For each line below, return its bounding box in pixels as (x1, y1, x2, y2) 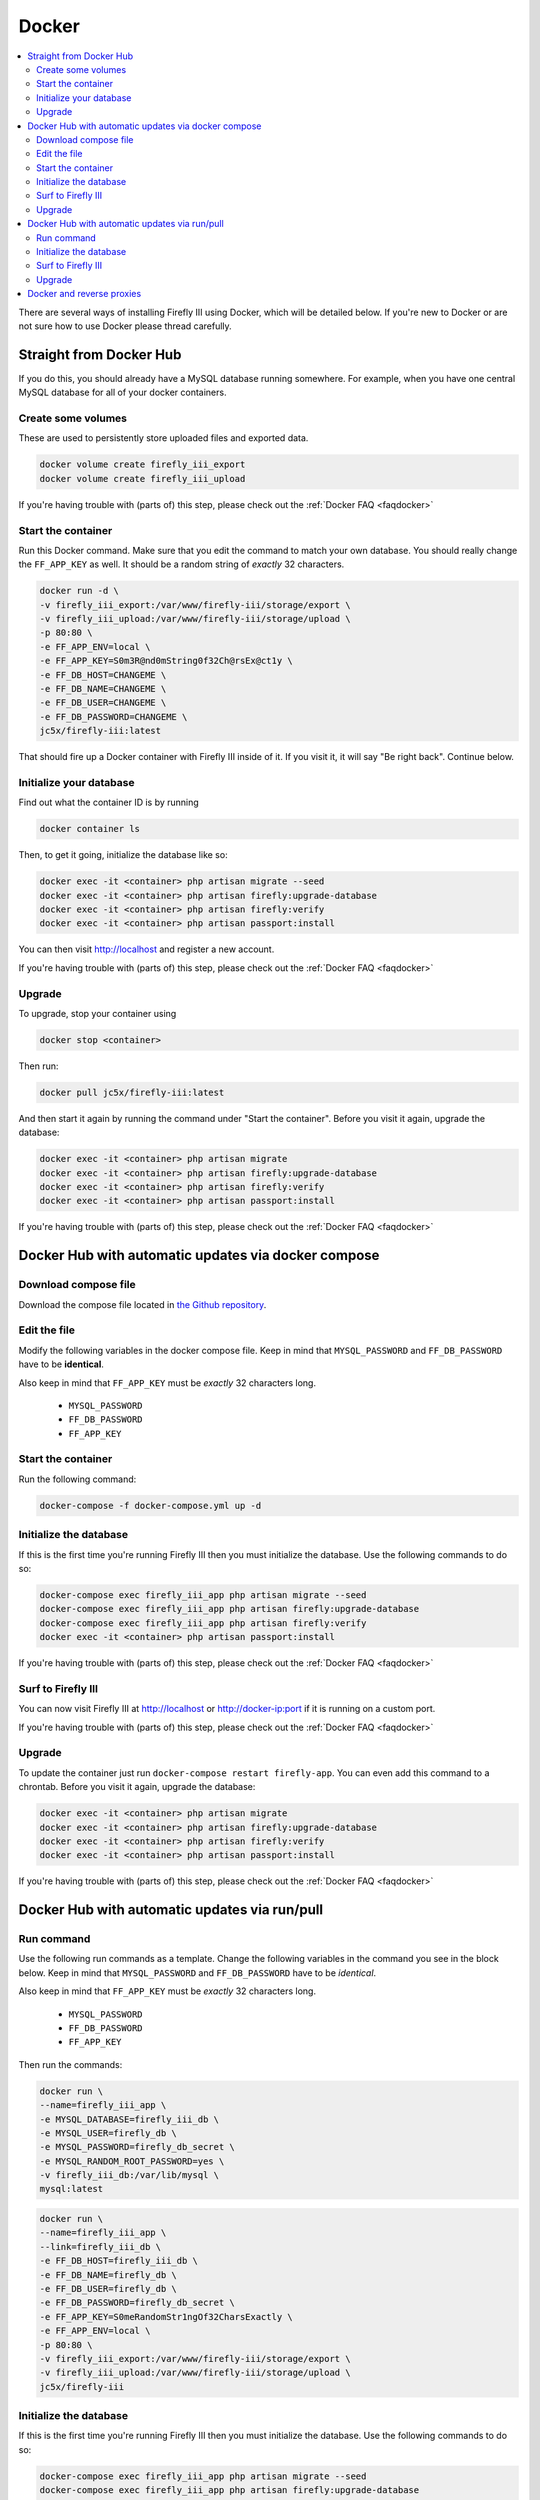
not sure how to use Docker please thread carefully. (18, 320, 232, 332)
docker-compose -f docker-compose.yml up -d (39, 1500, 262, 1511)
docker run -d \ (39, 585, 120, 597)
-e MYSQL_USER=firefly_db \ (39, 2127, 177, 2139)
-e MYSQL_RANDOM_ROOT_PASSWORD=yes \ (39, 2155, 225, 2167)
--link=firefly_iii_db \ (39, 2241, 162, 2252)
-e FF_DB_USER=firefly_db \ (39, 2283, 177, 2295)
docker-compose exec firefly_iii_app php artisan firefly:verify (39, 1617, 367, 1629)
